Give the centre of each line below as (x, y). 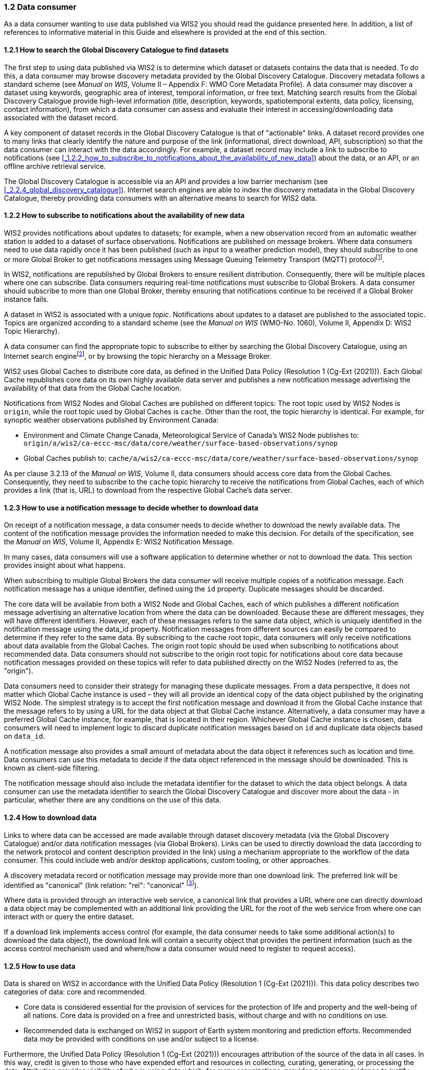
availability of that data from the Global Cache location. (93, 388)
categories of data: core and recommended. (75, 992)
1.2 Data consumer (40, 7)
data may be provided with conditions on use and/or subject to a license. (141, 1039)
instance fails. (26, 299)
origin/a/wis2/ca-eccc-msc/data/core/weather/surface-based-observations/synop (181, 443)
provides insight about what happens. (65, 565)
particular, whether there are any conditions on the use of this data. (113, 800)
